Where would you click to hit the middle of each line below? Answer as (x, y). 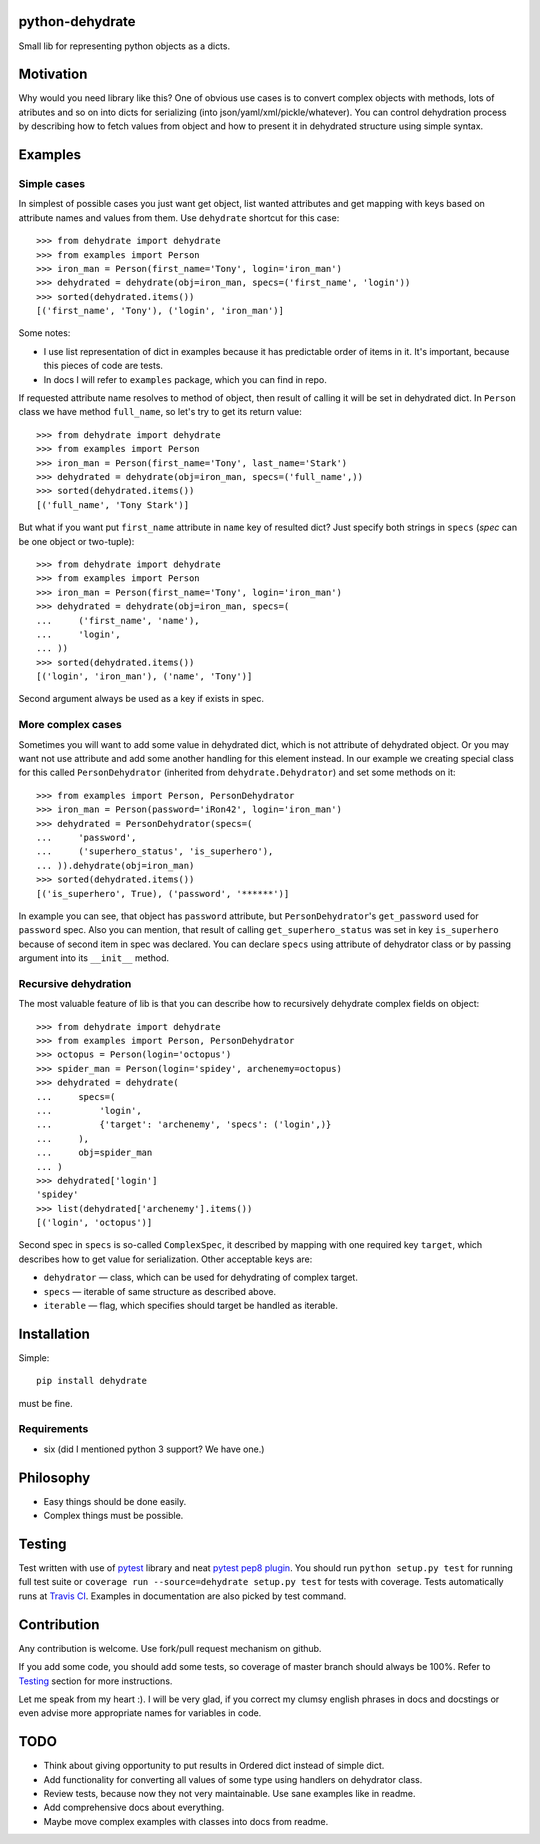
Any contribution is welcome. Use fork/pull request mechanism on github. (170, 1648)
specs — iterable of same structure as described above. (160, 1291)
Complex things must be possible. (113, 1516)
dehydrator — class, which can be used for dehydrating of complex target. (201, 1277)
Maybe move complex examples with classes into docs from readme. (186, 1821)
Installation (54, 1333)
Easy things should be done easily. (115, 1501)
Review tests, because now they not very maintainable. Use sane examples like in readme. (229, 1793)
